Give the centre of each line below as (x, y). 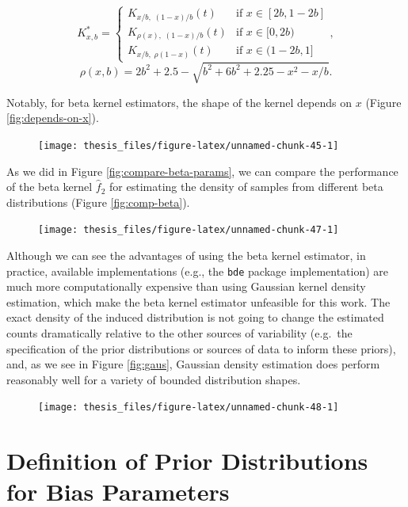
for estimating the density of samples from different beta (246, 187)
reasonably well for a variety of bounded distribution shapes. (154, 379)
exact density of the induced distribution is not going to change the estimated (195, 317)
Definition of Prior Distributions (187, 461)
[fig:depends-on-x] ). (53, 118)
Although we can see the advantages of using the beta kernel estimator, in (186, 255)
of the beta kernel (50, 187)
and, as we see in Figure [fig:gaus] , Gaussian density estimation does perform (193, 364)
